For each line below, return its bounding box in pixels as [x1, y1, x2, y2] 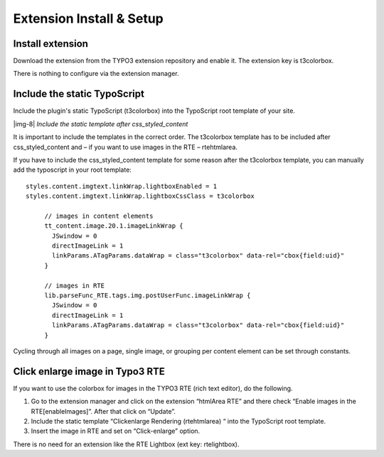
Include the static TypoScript [13, 88, 145, 100]
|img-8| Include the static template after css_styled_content [13, 119, 188, 128]
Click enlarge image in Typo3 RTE [13, 365, 165, 378]
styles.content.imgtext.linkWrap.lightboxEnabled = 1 [26, 182, 217, 190]
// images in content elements [44, 211, 154, 220]
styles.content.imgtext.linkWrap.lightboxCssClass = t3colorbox [26, 192, 255, 200]
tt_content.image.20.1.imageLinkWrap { [44, 222, 184, 230]
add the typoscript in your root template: [13, 165, 132, 174]
